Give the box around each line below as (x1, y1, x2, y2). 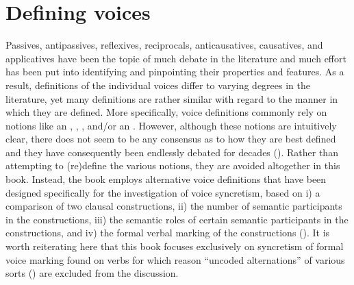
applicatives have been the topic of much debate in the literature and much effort (5, 51, 346, 65)
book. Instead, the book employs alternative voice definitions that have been (5, 172, 327, 186)
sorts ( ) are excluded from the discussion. (5, 266, 179, 280)
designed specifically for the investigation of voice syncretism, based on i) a (5, 185, 320, 199)
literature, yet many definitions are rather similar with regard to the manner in (5, 91, 338, 106)
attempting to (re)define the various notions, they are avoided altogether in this (5, 158, 340, 173)
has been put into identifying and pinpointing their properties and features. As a (5, 64, 344, 79)
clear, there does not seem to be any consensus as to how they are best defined (5, 132, 336, 146)
